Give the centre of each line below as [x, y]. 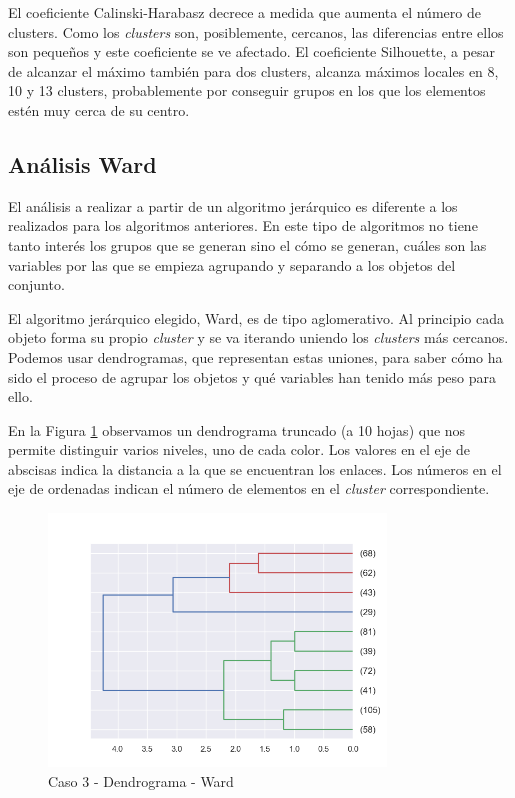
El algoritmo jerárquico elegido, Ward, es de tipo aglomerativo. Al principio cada [256, 317]
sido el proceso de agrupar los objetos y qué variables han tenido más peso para [252, 376]
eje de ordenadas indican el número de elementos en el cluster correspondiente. [249, 488]
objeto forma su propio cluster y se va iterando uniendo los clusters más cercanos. [258, 337]
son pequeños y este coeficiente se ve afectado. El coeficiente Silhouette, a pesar [252, 51]
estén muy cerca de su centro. [99, 109]
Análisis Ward [82, 163]
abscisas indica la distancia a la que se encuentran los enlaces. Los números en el [255, 468]
